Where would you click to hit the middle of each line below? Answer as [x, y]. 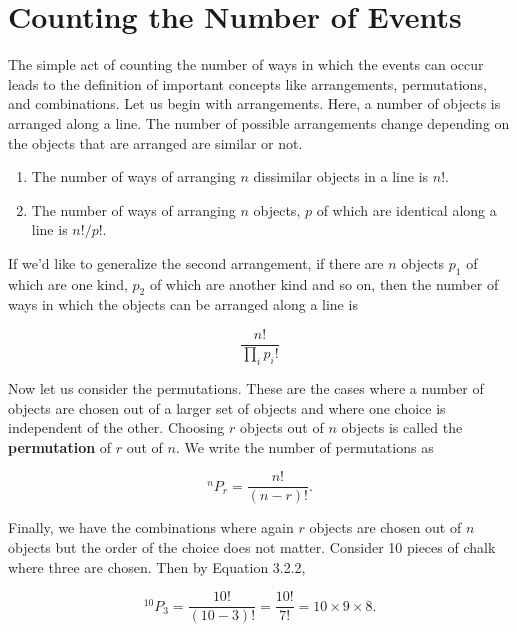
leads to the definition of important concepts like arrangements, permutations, [247, 83]
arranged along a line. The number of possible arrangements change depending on [259, 122]
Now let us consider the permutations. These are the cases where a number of [246, 387]
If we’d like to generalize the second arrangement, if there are [196, 262]
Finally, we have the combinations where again [151, 527]
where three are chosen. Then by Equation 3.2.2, [157, 566]
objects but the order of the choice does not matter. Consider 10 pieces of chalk [252, 546]
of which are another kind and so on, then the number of [324, 283]
